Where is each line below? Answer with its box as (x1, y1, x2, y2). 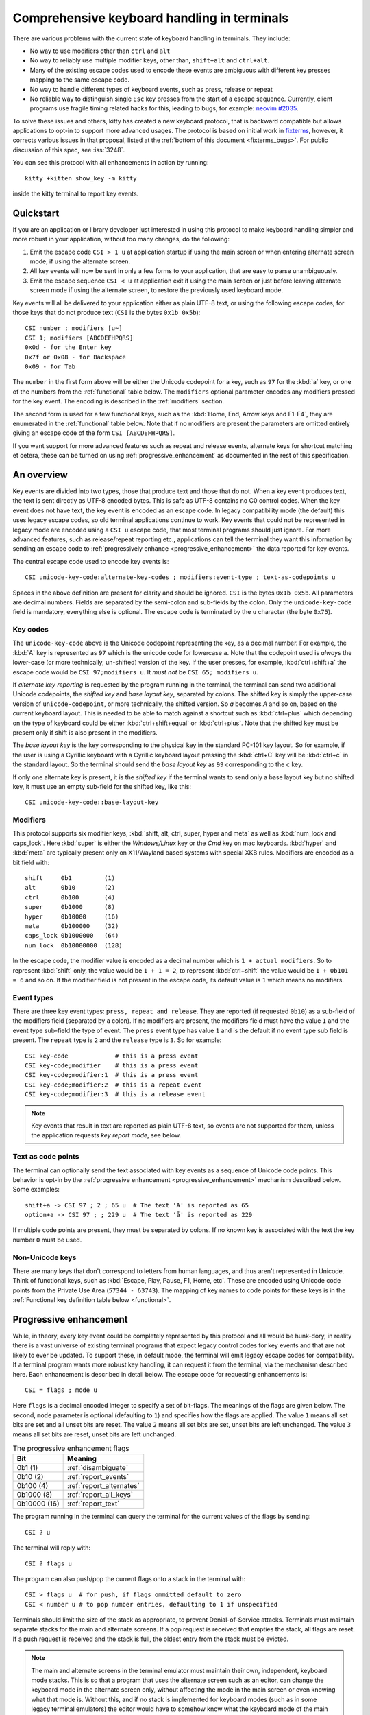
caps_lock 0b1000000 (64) (25, 932, 119, 940)
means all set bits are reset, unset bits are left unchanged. (12, 1430, 177, 1439)
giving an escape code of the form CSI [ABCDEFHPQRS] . (12, 429, 175, 437)
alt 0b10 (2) (25, 884, 116, 892)
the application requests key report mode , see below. (31, 1131, 182, 1139)
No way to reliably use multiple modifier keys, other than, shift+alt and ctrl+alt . (29, 56, 270, 64)
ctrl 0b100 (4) (25, 893, 116, 901)
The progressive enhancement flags (12, 1444, 129, 1454)
